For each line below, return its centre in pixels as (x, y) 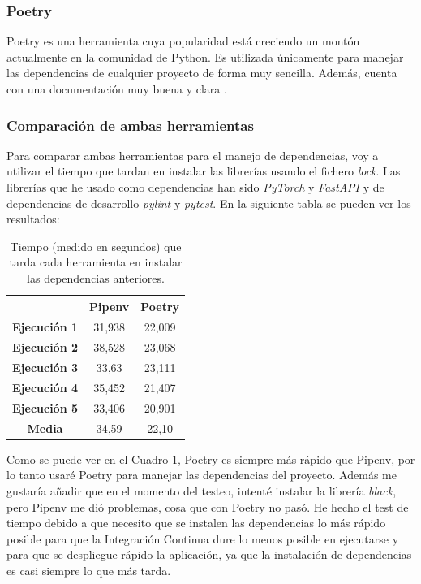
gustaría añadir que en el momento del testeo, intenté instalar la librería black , (202, 490)
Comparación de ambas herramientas (130, 125)
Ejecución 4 (45, 387)
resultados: (33, 219)
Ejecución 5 (45, 407)
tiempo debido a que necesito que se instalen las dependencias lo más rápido (196, 523)
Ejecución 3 (45, 368)
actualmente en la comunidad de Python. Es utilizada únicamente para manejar (205, 56)
